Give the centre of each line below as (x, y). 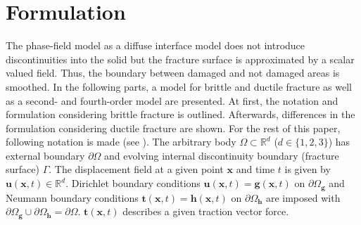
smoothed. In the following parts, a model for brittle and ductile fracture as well (179, 86)
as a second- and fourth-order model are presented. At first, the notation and (172, 100)
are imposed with (303, 197)
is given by (308, 169)
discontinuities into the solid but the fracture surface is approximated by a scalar (180, 59)
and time (255, 169)
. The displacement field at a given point (136, 169)
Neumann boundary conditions (72, 197)
